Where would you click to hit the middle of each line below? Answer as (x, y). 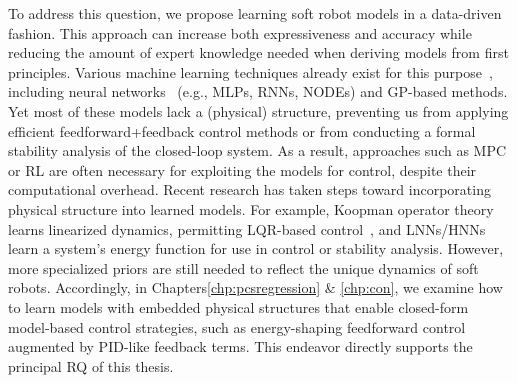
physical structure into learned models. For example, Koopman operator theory (251, 208)
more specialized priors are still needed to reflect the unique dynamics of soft (243, 267)
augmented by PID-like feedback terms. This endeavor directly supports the (240, 346)
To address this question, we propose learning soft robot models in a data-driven (255, 13)
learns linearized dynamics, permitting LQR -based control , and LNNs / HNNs (247, 228)
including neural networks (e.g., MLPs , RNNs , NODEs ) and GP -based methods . (258, 91)
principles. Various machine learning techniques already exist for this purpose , (250, 71)
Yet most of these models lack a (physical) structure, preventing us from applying (258, 110)
